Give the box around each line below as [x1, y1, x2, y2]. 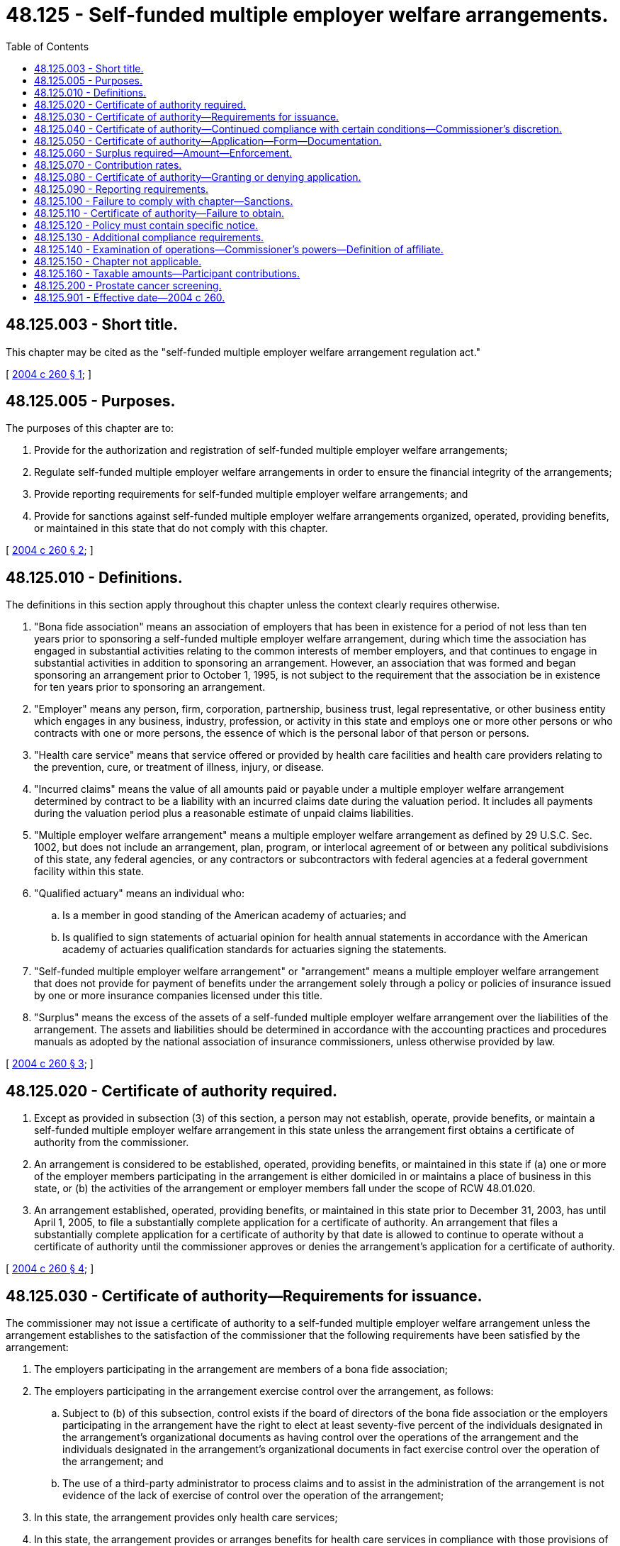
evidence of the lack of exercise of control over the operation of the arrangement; [62, 1489, 444, 1501]
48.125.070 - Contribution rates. [34, 158, 182, 171]
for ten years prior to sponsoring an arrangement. [34, 681, 266, 694]
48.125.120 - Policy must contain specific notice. [34, 218, 259, 231]
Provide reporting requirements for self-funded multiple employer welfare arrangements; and [34, 488, 468, 501]
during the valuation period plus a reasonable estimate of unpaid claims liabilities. [34, 807, 415, 820]
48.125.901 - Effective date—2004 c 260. [34, 291, 225, 304]
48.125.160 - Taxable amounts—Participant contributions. [34, 267, 300, 279]
